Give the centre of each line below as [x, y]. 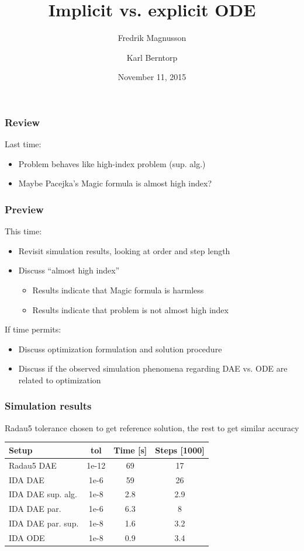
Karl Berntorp [152, 57]
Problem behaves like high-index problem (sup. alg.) [112, 163]
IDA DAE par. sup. [44, 523]
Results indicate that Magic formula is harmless [118, 290]
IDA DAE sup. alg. [43, 494]
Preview [24, 209]
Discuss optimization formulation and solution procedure [120, 349]
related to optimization [60, 380]
